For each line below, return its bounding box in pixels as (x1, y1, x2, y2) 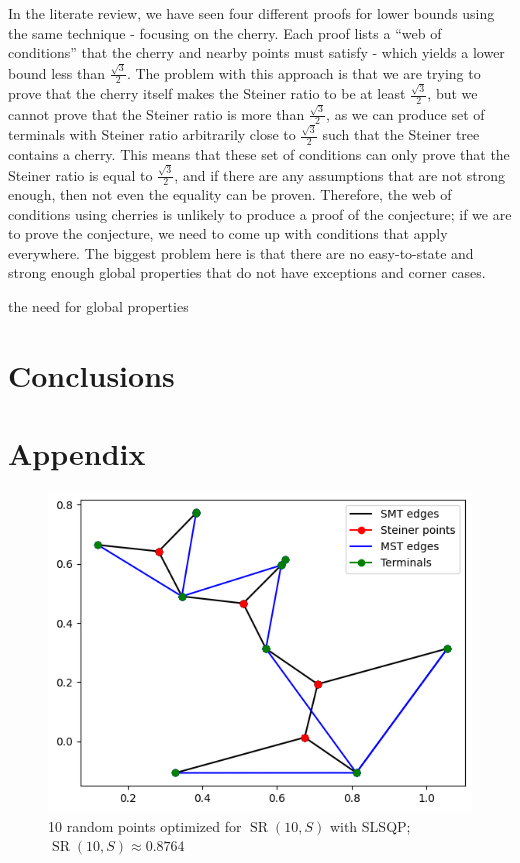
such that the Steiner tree (322, 124, 480, 145)
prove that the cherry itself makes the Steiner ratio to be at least (8, 83, 406, 104)
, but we (427, 83, 478, 104)
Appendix (8, 433, 146, 474)
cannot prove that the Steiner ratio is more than (8, 103, 305, 124)
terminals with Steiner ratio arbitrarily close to (8, 124, 296, 145)
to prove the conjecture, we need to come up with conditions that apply (8, 223, 448, 244)
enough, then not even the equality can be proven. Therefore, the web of (8, 184, 452, 205)
